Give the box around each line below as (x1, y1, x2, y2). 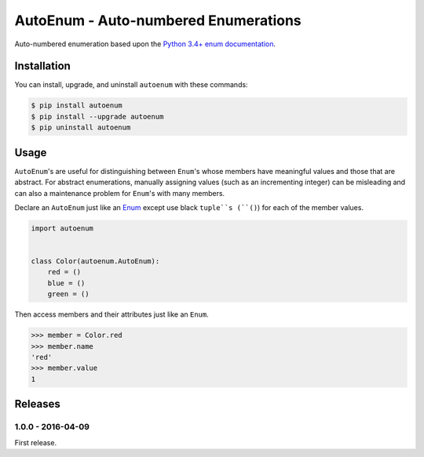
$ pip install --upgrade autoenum (31, 112, 164, 121)
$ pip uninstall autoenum (31, 123, 131, 132)
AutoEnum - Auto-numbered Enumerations (14, 12, 302, 29)
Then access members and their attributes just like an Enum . (14, 310, 209, 319)
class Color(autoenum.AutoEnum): (31, 257, 160, 266)
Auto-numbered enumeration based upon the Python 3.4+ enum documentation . (14, 39, 276, 49)
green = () (47, 290, 90, 299)
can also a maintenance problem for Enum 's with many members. (14, 188, 225, 198)
